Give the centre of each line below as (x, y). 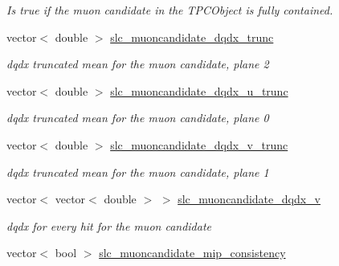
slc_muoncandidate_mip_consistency (192, 253)
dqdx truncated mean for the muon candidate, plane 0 (138, 118)
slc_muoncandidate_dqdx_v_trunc (199, 144)
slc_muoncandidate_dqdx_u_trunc (199, 90)
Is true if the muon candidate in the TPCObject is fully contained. (170, 10)
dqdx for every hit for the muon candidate (109, 225)
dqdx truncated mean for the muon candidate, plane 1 (138, 172)
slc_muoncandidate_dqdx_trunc (192, 37)
